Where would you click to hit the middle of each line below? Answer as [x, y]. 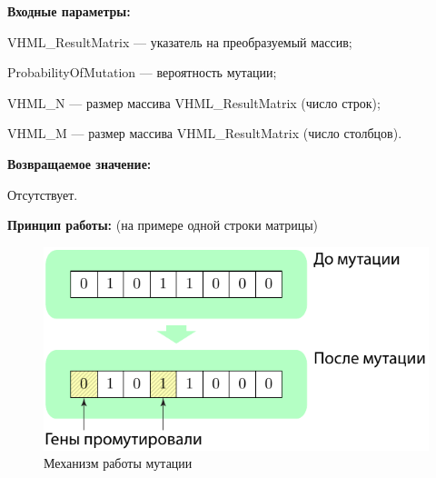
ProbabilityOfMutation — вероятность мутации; [142, 72]
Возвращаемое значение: [79, 163]
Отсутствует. [43, 194]
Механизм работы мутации [118, 463]
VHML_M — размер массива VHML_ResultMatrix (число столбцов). [205, 133]
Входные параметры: [69, 11]
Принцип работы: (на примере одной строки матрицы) [163, 225]
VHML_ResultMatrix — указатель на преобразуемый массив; [180, 41]
